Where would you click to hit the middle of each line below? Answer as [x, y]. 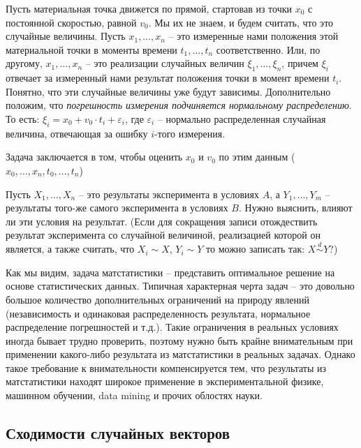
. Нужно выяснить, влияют [295, 208]
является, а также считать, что [70, 249]
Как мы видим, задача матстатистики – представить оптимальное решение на [170, 272]
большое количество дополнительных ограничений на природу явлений [157, 299]
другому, [24, 63]
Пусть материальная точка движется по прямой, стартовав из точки [149, 8]
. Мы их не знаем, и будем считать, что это [241, 22]
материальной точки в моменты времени [91, 49]
